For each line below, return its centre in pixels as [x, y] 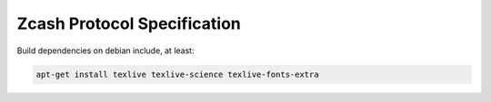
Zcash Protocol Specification [129, 23]
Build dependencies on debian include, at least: [105, 51]
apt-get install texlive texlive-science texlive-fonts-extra [177, 74]
